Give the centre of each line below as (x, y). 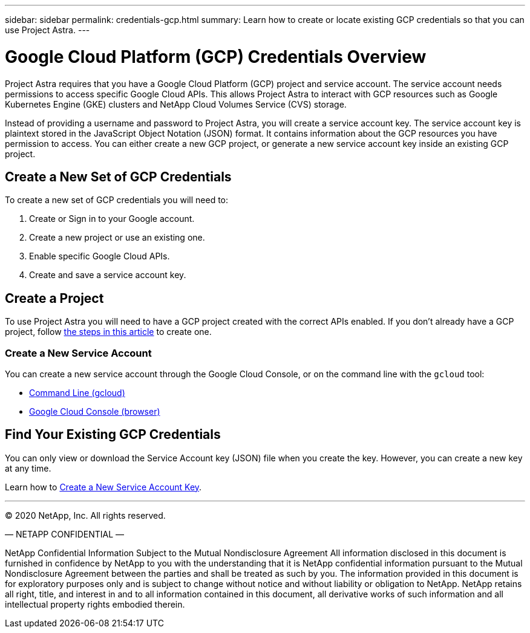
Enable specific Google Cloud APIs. (100, 256)
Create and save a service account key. (108, 275)
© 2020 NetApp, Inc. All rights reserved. (85, 515)
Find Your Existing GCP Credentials (113, 435)
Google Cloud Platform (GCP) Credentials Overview (216, 57)
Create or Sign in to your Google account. (112, 219)
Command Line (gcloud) (77, 392)
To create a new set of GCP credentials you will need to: (117, 200)
